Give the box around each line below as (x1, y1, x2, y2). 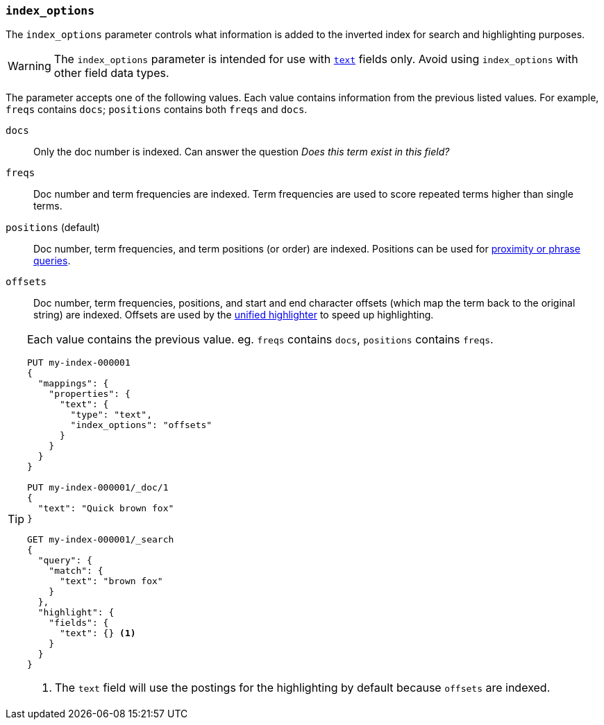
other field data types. (53, 66, 169, 80)
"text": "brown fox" (59, 576, 163, 587)
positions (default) (6, 221, 100, 234)
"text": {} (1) (59, 628, 136, 639)
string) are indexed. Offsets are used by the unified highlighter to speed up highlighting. (33, 309, 434, 321)
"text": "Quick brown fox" (37, 503, 174, 514)
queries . (33, 255, 71, 267)
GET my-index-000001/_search (27, 534, 174, 545)
